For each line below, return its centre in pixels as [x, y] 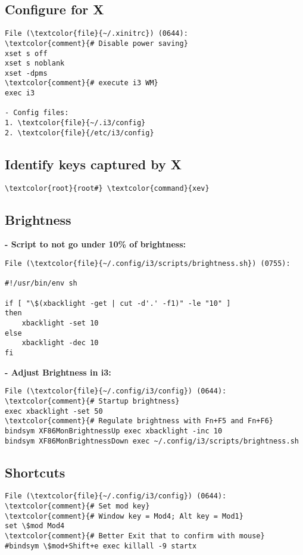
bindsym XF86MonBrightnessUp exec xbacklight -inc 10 [114, 431]
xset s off [26, 53]
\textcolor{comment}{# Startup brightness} [92, 401]
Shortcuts [35, 472]
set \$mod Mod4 [35, 526]
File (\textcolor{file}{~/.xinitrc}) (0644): [96, 34]
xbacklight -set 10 [60, 323]
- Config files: [37, 113]
